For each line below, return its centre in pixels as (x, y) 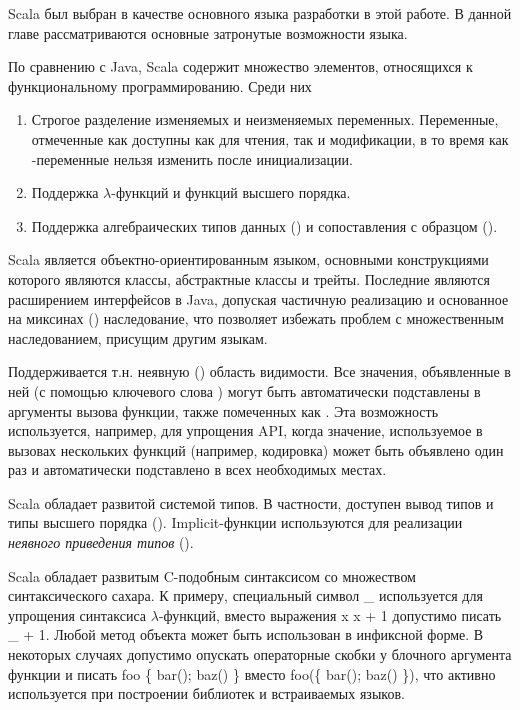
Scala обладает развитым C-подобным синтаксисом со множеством (212, 575)
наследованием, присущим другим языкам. (138, 337)
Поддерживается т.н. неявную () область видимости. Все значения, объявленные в (259, 371)
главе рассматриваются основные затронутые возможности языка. (208, 32)
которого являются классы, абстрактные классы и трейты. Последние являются (249, 278)
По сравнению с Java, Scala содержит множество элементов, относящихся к (240, 66)
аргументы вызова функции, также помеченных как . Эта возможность (223, 410)
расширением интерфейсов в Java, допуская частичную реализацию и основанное (258, 298)
